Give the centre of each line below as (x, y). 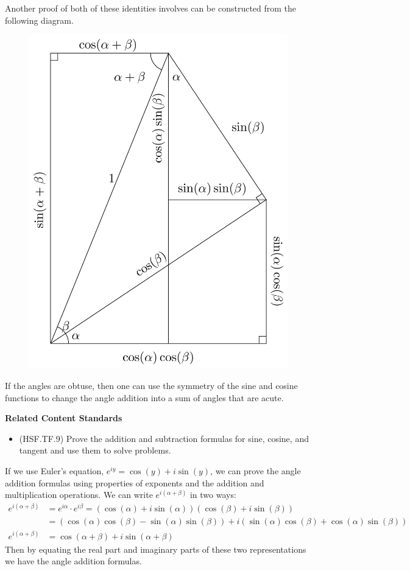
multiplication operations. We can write (79, 495)
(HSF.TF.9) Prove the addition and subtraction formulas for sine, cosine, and (164, 438)
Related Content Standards (64, 418)
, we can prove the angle (256, 470)
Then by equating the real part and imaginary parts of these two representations (156, 549)
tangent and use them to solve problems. (95, 450)
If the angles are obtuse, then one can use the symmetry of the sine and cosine (151, 385)
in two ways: (213, 495)
